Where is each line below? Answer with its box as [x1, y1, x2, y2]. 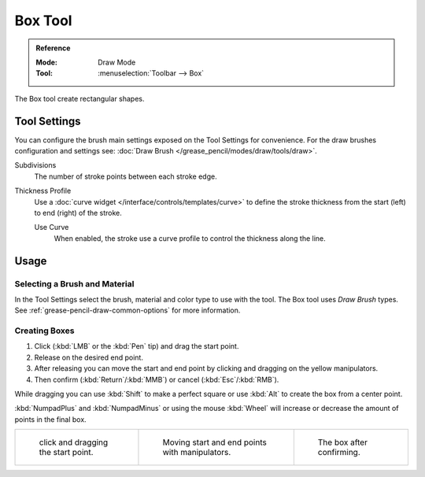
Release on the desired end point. [34, 353, 143, 362]
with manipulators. [162, 447, 231, 458]
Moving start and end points [162, 437, 267, 448]
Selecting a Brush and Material [14, 278, 135, 289]
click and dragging [39, 437, 109, 448]
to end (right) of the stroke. [34, 208, 122, 217]
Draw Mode [98, 57, 136, 67]
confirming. [317, 447, 361, 458]
